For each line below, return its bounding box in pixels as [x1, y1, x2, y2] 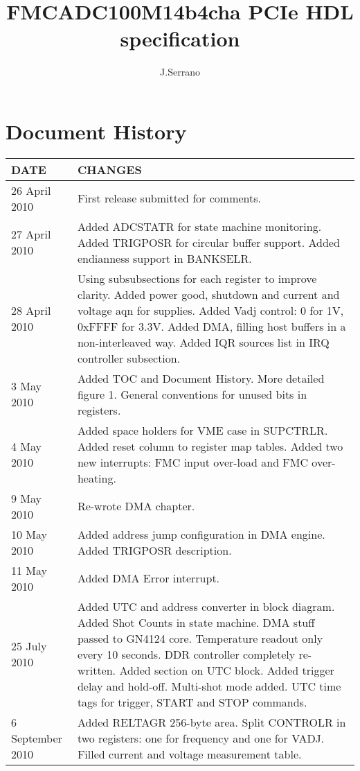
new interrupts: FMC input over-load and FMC [77, 453, 309, 470]
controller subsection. [77, 349, 181, 366]
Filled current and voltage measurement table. [77, 745, 302, 762]
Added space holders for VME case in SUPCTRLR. [77, 422, 328, 438]
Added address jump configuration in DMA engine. [77, 526, 325, 542]
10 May [11, 526, 48, 542]
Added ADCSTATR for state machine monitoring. [77, 218, 322, 234]
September [11, 729, 62, 746]
